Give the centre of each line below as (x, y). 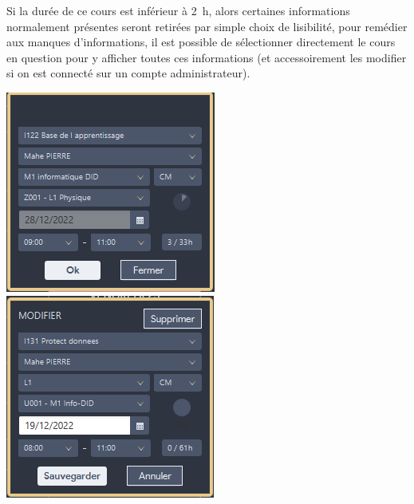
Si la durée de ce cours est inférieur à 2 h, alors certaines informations (178, 10)
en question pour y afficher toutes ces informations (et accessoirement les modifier (207, 57)
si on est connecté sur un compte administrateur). (128, 73)
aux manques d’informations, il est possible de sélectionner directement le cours (201, 42)
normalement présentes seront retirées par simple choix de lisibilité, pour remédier (207, 26)
